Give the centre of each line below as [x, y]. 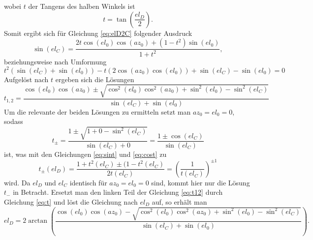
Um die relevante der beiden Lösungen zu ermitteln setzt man [97, 111]
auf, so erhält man [179, 201]
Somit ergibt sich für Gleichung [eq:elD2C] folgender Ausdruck [98, 33]
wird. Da [17, 182]
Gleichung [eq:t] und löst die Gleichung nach [71, 201]
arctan [38, 221]
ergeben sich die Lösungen [95, 79]
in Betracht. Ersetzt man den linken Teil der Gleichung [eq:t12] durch [118, 192]
